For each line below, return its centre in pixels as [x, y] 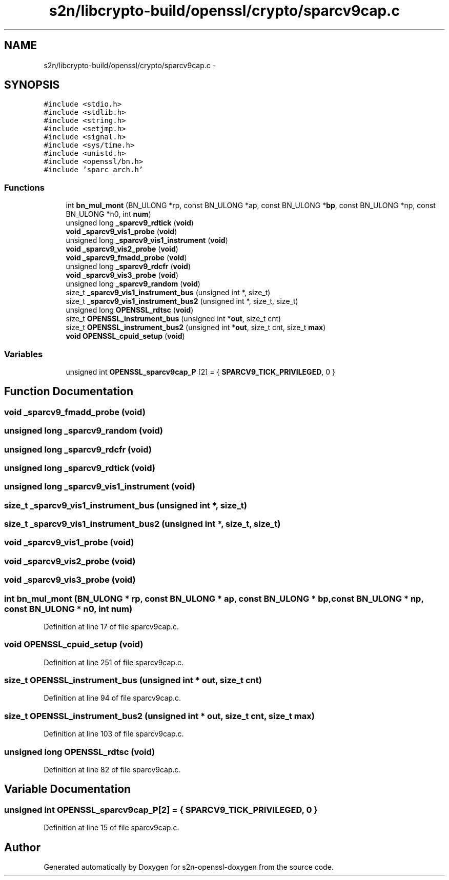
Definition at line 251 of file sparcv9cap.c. [114, 662]
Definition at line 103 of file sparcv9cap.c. [114, 734]
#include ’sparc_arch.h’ [94, 170]
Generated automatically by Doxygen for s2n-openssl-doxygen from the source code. [189, 867]
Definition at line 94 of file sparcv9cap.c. [113, 698]
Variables [24, 354]
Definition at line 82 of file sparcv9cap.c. [112, 769]
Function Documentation [69, 392]
